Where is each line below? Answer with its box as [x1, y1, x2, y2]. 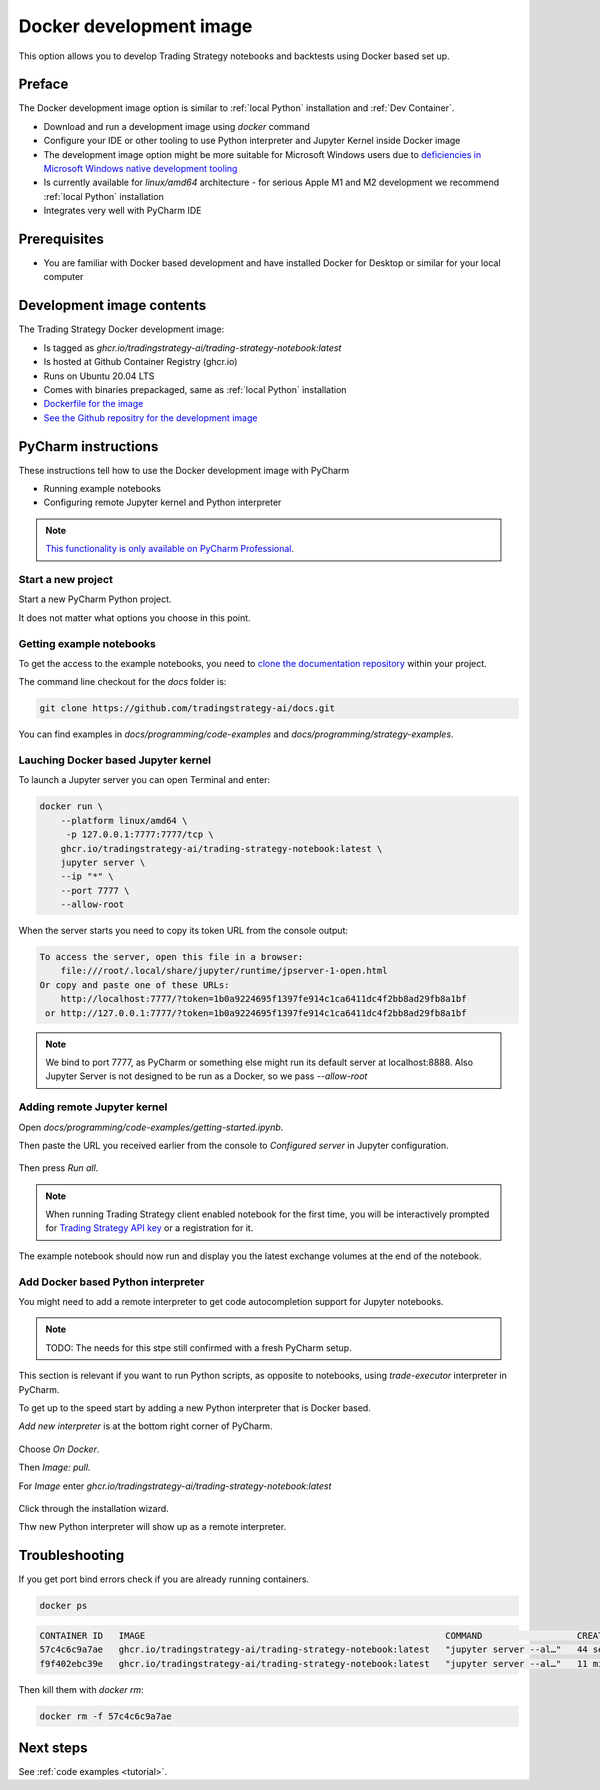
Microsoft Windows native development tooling [43, 163, 238, 175]
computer [43, 271, 84, 283]
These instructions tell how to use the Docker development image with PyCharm [18, 464, 350, 476]
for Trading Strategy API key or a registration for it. [45, 1222, 254, 1234]
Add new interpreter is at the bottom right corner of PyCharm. [18, 1420, 274, 1432]
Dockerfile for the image [43, 398, 144, 410]
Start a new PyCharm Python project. [18, 593, 172, 605]
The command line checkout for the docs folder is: [18, 676, 227, 688]
